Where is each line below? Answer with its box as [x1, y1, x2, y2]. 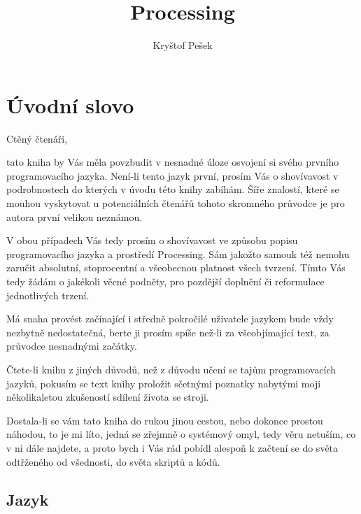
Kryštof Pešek [153, 38, 213, 52]
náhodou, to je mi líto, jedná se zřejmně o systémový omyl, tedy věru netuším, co [6, 427, 356, 441]
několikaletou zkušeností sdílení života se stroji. [6, 390, 209, 404]
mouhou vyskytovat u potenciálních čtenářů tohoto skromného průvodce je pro [6, 196, 345, 210]
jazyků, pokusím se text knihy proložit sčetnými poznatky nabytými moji [6, 376, 321, 390]
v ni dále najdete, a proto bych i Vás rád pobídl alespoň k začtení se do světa [6, 440, 339, 455]
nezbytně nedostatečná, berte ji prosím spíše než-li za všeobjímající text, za [6, 324, 330, 339]
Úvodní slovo [6, 90, 134, 119]
